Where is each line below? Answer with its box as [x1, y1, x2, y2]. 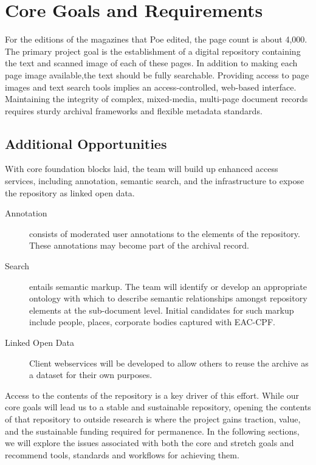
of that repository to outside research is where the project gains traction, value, [5, 412, 301, 425]
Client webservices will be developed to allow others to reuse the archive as [29, 356, 309, 369]
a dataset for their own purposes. [29, 368, 153, 381]
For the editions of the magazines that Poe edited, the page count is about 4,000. [5, 33, 307, 46]
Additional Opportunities [5, 134, 167, 153]
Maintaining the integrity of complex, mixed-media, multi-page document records [5, 92, 308, 105]
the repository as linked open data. [5, 186, 135, 199]
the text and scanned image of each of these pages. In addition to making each [5, 57, 298, 69]
